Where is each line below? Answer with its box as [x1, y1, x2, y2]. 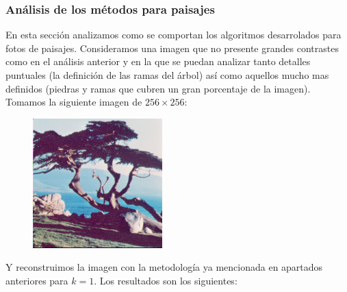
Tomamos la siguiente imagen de [5, 95, 142, 109]
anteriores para [5, 273, 68, 287]
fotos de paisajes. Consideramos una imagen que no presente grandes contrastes [5, 40, 339, 55]
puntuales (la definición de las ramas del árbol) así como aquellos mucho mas [5, 68, 329, 82]
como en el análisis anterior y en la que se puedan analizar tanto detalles [5, 54, 311, 69]
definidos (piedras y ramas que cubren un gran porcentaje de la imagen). [5, 81, 311, 95]
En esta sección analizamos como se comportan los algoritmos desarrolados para [5, 27, 342, 42]
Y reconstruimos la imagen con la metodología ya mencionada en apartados [5, 260, 323, 274]
